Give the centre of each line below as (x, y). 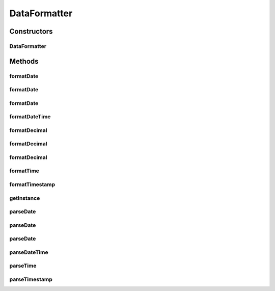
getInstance (25, 198)
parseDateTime (29, 252)
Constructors (31, 31)
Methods (24, 61)
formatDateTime (30, 117)
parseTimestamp (31, 279)
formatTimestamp (32, 184)
